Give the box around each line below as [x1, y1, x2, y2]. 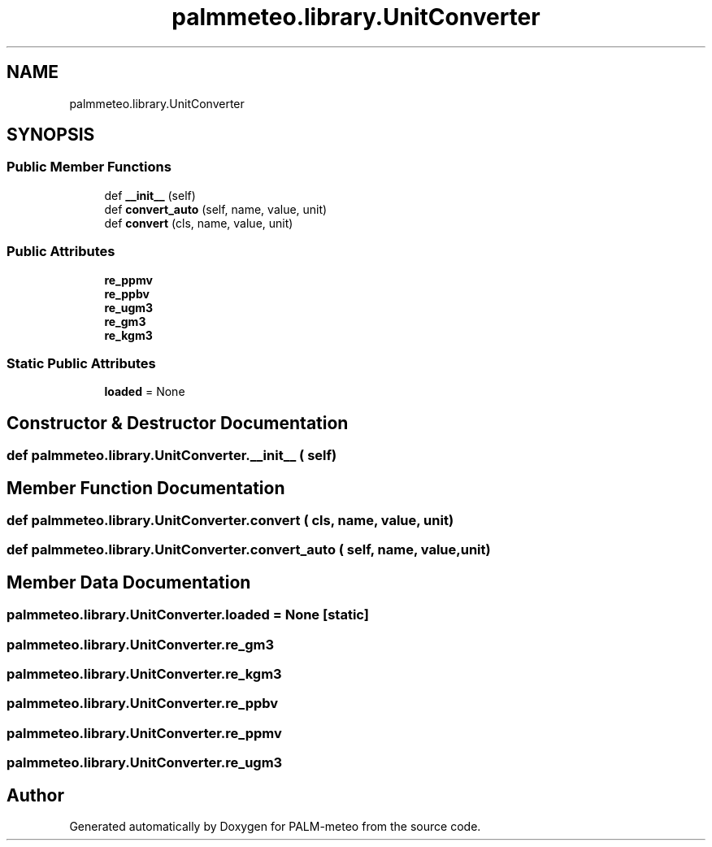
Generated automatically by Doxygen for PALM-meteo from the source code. [69, 819, 481, 833]
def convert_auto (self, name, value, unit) [104, 202, 328, 216]
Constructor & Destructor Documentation [7, 412, 349, 433]
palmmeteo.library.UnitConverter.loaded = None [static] [7, 606, 369, 623]
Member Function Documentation [7, 477, 285, 498]
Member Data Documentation [7, 571, 251, 593]
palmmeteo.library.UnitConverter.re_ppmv [7, 724, 282, 741]
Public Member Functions [7, 159, 171, 176]
